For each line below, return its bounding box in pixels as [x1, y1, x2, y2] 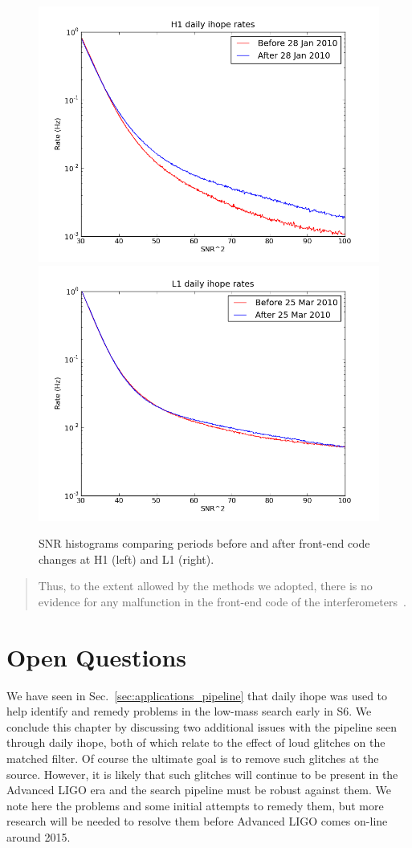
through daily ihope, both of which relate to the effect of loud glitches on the [6, 734, 385, 751]
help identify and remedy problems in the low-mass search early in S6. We [6, 703, 372, 720]
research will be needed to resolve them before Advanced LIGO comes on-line [6, 813, 388, 830]
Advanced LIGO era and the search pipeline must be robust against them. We [6, 781, 392, 798]
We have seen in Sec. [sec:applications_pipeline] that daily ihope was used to [6, 687, 388, 703]
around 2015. [6, 829, 71, 846]
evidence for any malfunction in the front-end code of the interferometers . [38, 593, 406, 609]
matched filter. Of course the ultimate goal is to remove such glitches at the [6, 750, 379, 767]
